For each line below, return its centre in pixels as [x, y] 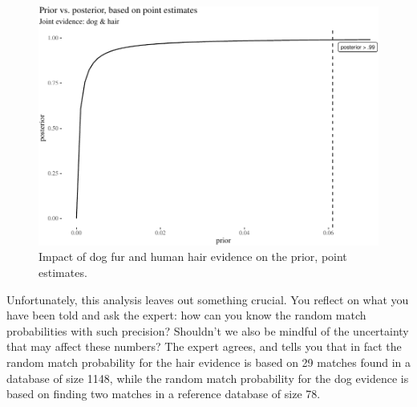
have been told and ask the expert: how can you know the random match [186, 315]
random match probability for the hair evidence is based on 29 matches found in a [209, 362]
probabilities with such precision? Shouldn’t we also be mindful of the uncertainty [208, 330]
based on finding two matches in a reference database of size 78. [164, 394]
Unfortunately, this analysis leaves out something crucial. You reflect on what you [208, 299]
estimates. [63, 273]
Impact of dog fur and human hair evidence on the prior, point [193, 256]
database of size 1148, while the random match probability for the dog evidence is [208, 378]
